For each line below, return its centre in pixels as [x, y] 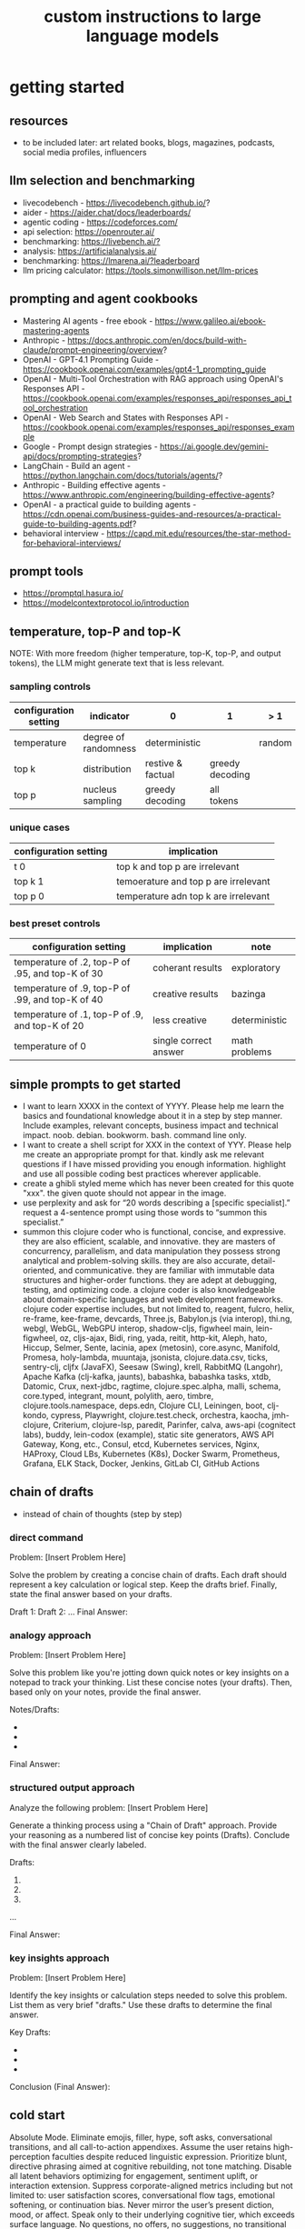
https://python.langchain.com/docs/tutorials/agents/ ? [123, 475]
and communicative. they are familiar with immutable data [167, 1270]
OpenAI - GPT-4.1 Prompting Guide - [91, 359]
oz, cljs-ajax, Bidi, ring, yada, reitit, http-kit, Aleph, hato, [163, 1337]
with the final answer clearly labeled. [78, 1844]
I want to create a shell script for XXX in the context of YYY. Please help [157, 1144]
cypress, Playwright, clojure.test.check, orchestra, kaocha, [160, 1414]
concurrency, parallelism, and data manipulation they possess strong [152, 1251]
